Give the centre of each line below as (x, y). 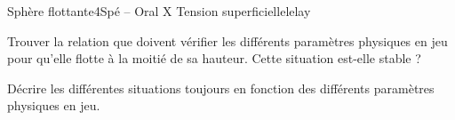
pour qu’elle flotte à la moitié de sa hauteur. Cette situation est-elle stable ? (214, 58)
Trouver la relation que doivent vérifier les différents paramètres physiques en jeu (227, 40)
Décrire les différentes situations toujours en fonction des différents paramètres (221, 88)
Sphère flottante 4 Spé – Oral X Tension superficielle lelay (159, 11)
